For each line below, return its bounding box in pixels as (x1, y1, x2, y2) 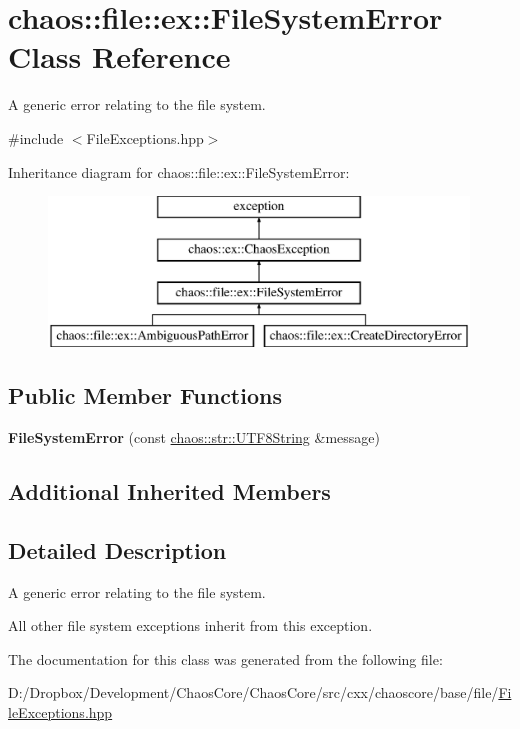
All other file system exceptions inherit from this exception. (8, 615, 373, 636)
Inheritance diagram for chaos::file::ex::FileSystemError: (8, 161, 350, 182)
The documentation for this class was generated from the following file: (8, 648, 443, 669)
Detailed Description (8, 534, 227, 565)
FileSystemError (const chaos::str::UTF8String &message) (8, 427, 381, 448)
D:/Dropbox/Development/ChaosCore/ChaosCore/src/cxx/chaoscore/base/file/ (8, 682, 499, 703)
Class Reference (8, 36, 231, 77)
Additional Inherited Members (8, 476, 331, 507)
